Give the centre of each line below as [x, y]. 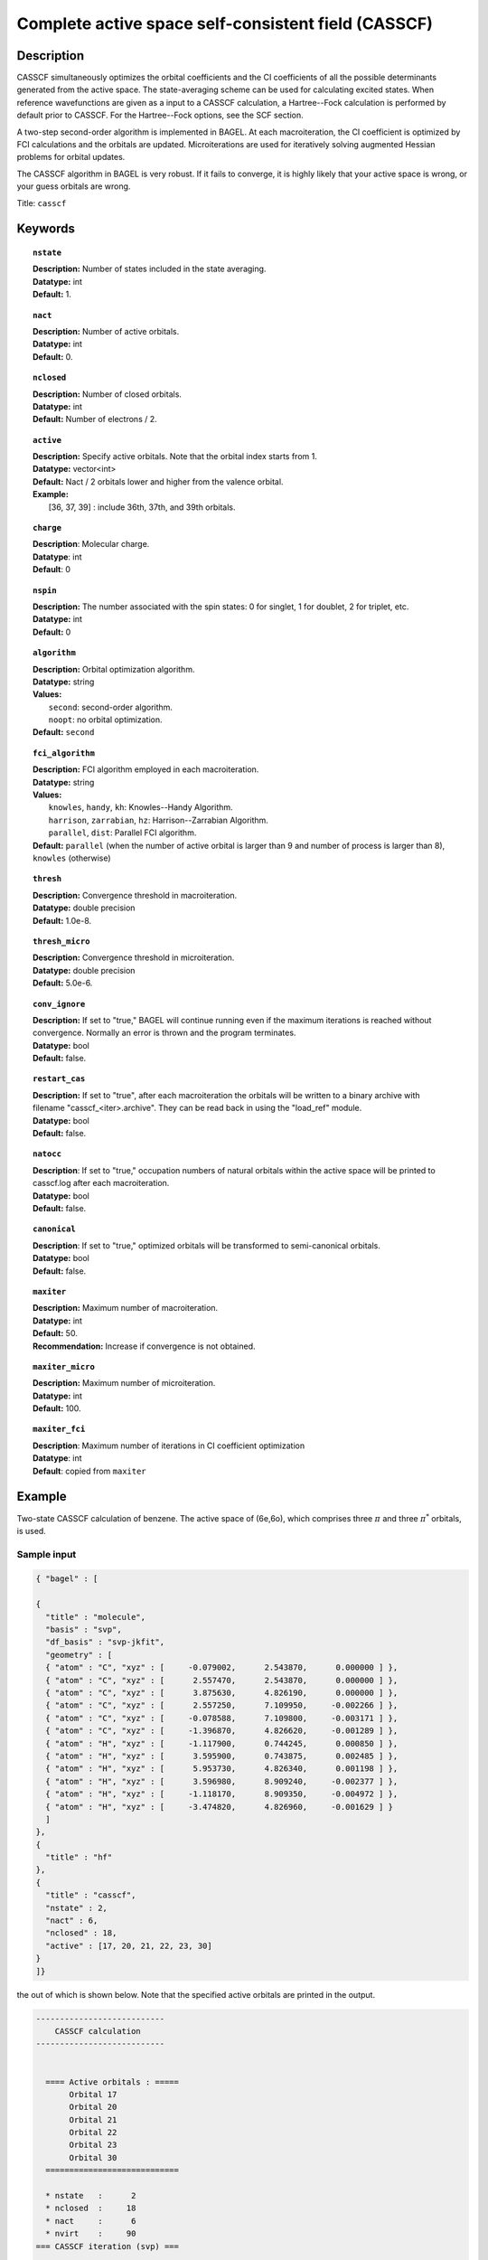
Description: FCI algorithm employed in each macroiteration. [146, 769]
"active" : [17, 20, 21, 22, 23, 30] [129, 1945]
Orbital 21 [93, 2119]
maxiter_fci [59, 1429]
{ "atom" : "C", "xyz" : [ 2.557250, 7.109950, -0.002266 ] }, [222, 1705]
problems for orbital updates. [71, 157]
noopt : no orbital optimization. [105, 720]
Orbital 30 [93, 2157]
